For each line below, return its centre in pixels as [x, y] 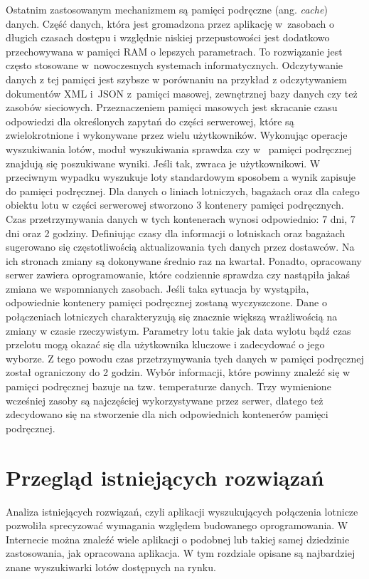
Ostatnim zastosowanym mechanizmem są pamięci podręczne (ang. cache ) [167, 9]
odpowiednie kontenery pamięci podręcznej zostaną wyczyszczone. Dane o [166, 302]
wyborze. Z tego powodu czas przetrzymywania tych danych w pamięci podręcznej [185, 358]
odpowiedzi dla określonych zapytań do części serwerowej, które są [150, 121]
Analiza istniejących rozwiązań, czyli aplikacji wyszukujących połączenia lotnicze [182, 511]
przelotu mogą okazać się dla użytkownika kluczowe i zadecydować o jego [165, 344]
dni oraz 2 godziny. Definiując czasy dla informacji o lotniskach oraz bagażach [176, 233]
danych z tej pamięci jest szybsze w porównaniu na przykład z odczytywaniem [176, 79]
